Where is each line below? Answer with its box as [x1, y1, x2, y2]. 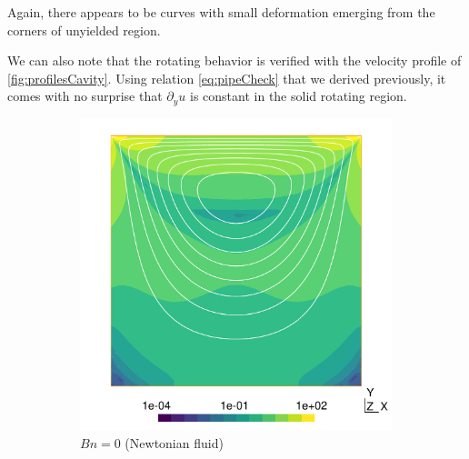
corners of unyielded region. [7, 20, 161, 39]
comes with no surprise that [7, 86, 163, 105]
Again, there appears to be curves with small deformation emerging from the [7, 3, 435, 21]
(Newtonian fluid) [125, 434, 224, 453]
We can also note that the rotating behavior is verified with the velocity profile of [7, 51, 462, 70]
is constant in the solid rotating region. [190, 86, 407, 105]
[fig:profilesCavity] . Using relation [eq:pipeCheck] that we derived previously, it [7, 68, 446, 87]
